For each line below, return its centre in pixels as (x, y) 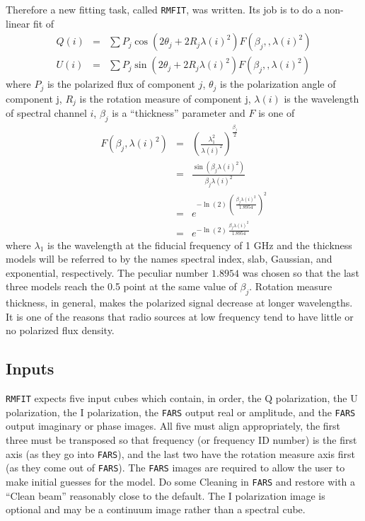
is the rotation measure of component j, (165, 98)
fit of (44, 23)
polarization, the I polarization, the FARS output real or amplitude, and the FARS (181, 412)
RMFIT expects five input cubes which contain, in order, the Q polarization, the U (182, 398)
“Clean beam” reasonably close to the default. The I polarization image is (166, 495)
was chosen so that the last (301, 272)
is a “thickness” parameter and (179, 113)
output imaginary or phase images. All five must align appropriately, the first (173, 426)
